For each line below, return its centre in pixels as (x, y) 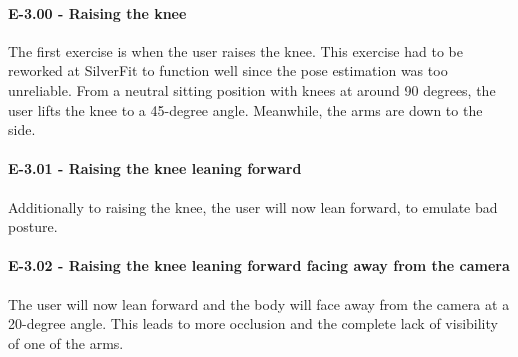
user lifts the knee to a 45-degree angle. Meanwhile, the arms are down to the (245, 109)
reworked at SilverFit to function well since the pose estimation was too (228, 70)
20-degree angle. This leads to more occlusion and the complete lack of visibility (253, 323)
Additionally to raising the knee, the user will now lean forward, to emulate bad (253, 206)
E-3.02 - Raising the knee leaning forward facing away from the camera (259, 265)
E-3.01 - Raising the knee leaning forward (155, 168)
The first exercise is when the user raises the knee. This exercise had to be (235, 50)
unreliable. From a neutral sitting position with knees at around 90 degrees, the (252, 89)
